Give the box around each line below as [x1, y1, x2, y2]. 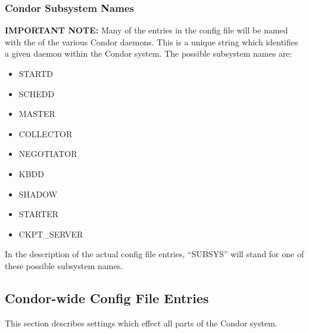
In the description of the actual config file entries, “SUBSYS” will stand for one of [5, 248, 304, 260]
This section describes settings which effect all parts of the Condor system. [5, 316, 277, 329]
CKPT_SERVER [18, 227, 83, 240]
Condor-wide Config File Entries [5, 288, 209, 307]
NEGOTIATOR [18, 147, 77, 160]
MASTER [18, 107, 55, 120]
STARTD [18, 67, 53, 79]
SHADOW [18, 187, 58, 200]
